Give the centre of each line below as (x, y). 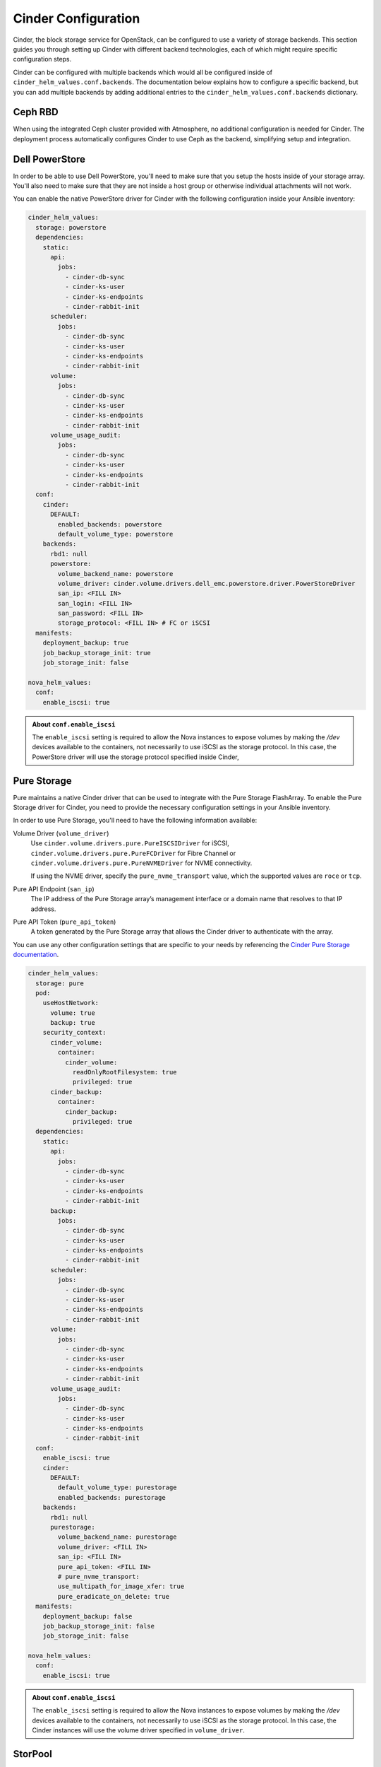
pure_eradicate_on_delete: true (113, 1596)
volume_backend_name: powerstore (115, 574)
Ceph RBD (36, 112)
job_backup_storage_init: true (97, 653)
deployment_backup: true (86, 643)
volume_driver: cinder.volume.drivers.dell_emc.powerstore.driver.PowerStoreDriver (206, 583)
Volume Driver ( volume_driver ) (61, 833)
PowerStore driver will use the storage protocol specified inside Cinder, (135, 757)
